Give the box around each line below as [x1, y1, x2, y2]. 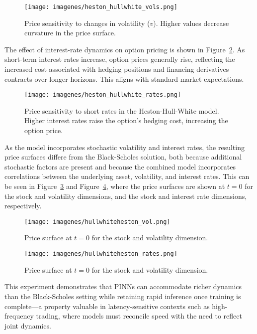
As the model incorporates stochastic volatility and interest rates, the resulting [4, 142, 245, 152]
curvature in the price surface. [24, 27, 116, 38]
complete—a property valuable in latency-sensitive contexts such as [4, 301, 210, 311]
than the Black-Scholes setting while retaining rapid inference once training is [4, 291, 241, 301]
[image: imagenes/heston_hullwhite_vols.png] [24, 3, 177, 10]
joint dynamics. [4, 320, 51, 331]
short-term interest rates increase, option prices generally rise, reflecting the [4, 54, 235, 64]
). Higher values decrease [153, 17, 229, 28]
